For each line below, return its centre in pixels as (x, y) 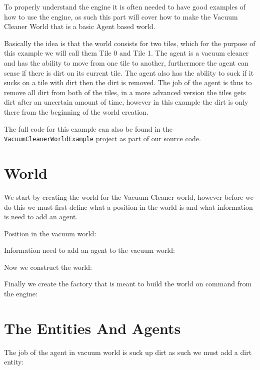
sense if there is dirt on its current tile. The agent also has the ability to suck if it (129, 72)
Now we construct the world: (48, 267)
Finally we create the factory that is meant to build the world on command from (128, 284)
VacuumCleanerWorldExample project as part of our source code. (102, 138)
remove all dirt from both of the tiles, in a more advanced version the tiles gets (125, 92)
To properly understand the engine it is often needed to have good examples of (125, 7)
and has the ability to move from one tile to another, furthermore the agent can (126, 62)
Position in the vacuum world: (50, 233)
